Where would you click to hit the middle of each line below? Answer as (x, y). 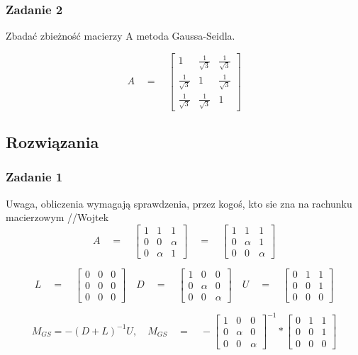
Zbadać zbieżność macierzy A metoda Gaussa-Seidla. (121, 36)
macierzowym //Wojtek (57, 217)
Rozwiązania (52, 141)
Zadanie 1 (34, 177)
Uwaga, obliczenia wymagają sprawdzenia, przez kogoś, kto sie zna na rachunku (179, 203)
